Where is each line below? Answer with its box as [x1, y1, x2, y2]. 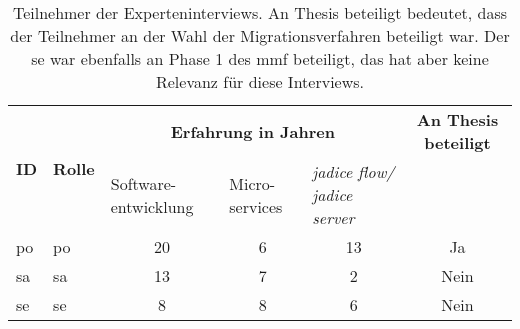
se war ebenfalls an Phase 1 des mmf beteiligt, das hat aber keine [31, 47, 489, 70]
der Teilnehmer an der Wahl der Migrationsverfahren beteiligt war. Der [10, 24, 510, 47]
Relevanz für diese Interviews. [155, 70, 365, 93]
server [312, 206, 355, 229]
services [229, 194, 283, 218]
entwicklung [110, 194, 194, 218]
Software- [110, 171, 177, 195]
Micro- [229, 171, 276, 195]
